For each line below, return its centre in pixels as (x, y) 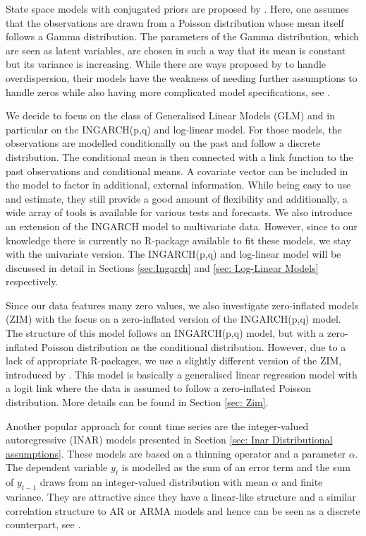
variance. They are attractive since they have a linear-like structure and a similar (181, 496)
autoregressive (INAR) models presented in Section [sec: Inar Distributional (169, 440)
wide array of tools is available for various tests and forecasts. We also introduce (179, 212)
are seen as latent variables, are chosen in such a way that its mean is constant (176, 50)
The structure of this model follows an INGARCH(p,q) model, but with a (165, 333)
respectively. (32, 281)
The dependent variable (57, 467)
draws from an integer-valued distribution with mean (154, 482)
